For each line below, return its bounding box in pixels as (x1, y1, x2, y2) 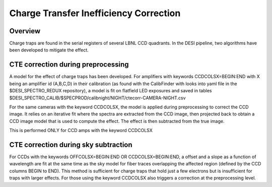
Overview (9, 27, 41, 35)
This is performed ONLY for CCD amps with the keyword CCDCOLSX (9, 128, 153, 134)
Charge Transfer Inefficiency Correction (9, 8, 181, 19)
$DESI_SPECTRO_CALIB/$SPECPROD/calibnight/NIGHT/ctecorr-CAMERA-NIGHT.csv (9, 95, 186, 101)
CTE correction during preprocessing (9, 60, 129, 69)
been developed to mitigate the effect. (9, 47, 89, 53)
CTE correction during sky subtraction (9, 140, 133, 149)
